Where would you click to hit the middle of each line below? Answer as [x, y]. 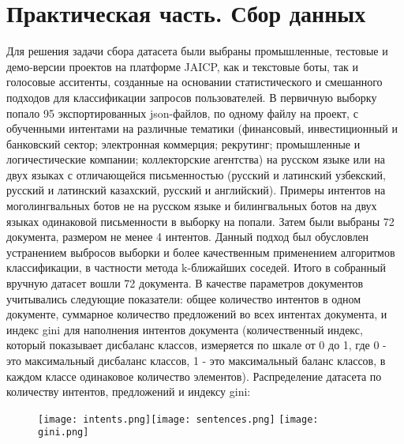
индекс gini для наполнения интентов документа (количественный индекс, [185, 329]
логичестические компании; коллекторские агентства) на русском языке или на [196, 159]
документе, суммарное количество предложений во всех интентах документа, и [197, 314]
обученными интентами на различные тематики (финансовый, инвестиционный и [202, 128]
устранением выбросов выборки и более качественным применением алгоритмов [201, 252]
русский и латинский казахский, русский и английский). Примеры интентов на [196, 190]
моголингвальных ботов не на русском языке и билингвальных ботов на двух [192, 206]
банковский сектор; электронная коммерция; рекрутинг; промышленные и [183, 143]
